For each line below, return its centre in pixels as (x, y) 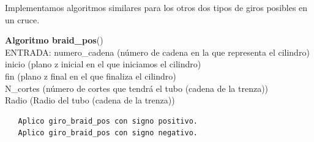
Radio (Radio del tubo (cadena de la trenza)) (90, 100)
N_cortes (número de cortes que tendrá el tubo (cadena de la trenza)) (137, 88)
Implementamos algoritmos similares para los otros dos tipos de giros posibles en (156, 7)
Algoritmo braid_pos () (54, 40)
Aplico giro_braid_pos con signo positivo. (108, 121)
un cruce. (22, 19)
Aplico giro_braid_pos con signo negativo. (108, 133)
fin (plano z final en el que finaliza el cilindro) (91, 76)
